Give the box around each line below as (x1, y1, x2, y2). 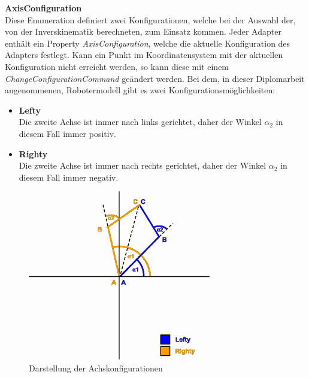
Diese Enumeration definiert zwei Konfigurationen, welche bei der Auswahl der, (5, 13, 296, 26)
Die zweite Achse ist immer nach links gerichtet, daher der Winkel (19, 115, 262, 128)
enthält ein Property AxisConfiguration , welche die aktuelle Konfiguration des (5, 36, 290, 49)
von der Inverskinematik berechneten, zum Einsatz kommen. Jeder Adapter (5, 25, 281, 38)
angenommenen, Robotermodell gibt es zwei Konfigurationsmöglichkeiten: (5, 84, 275, 96)
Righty (19, 147, 48, 160)
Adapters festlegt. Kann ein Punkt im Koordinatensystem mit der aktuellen (5, 48, 283, 61)
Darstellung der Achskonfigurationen (29, 361, 163, 374)
